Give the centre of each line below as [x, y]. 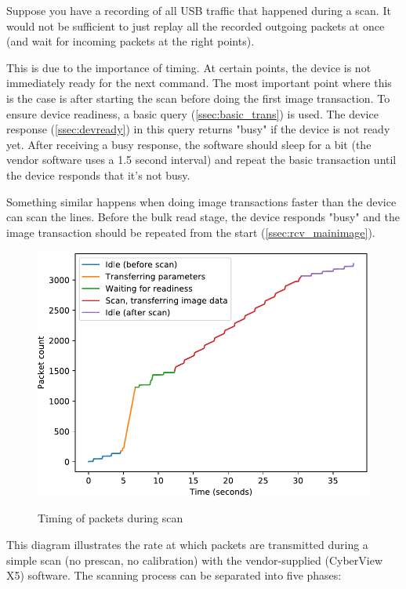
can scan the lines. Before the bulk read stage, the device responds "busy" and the [203, 217]
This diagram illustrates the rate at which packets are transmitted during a [187, 544]
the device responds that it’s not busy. [98, 175]
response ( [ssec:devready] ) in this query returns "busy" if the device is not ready [198, 129]
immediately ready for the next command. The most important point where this [199, 83]
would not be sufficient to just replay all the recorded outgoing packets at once [196, 25]
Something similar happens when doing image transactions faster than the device [201, 201]
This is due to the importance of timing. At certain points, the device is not [189, 67]
